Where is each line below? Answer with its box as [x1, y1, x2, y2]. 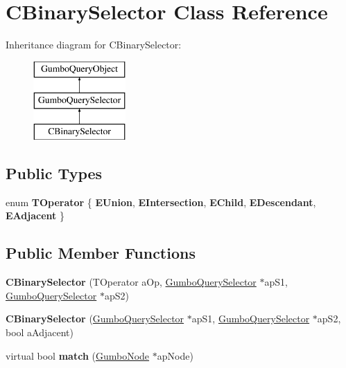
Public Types [6, 163, 103, 184]
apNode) [157, 348, 193, 362]
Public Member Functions [6, 242, 196, 264]
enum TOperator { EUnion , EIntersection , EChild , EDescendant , [6, 194, 316, 209]
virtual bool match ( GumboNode [6, 348, 150, 362]
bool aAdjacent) [6, 325, 74, 340]
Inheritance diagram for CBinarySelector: [6, 37, 182, 52]
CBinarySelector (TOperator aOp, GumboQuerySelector [6, 275, 257, 289]
